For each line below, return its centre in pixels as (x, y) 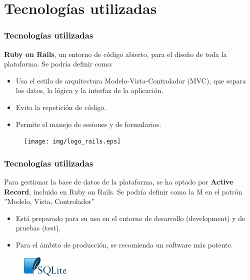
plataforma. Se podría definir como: (58, 64)
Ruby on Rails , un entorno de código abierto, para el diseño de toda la (115, 54)
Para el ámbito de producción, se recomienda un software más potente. (124, 244)
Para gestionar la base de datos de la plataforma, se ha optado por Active (119, 182)
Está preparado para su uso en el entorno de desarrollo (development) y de (130, 218)
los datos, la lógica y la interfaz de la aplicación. (89, 90)
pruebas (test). (38, 228)
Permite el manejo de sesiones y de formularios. (88, 124)
